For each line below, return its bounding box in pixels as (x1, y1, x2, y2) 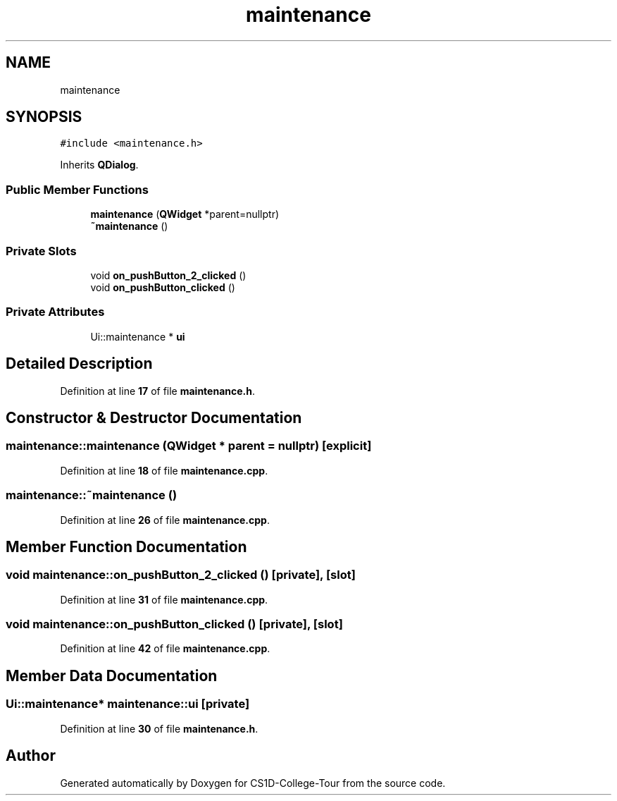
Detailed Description (6, 355, 153, 373)
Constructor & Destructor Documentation (6, 408, 302, 427)
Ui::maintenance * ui (90, 330, 185, 343)
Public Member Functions (6, 182, 149, 197)
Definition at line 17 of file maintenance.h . (60, 384, 256, 397)
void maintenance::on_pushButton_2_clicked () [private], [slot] (6, 568, 356, 582)
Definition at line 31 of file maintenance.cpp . (60, 593, 268, 606)
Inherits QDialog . (60, 159, 139, 171)
